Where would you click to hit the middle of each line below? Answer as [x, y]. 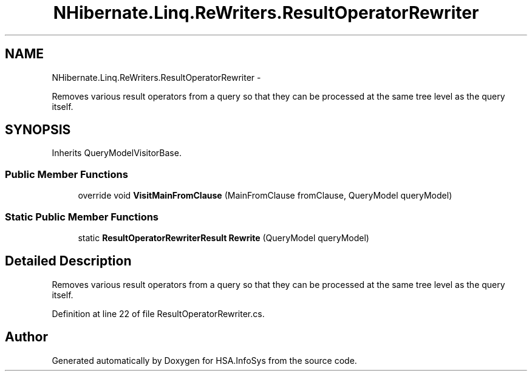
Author [26, 337]
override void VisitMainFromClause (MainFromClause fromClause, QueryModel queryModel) [265, 196]
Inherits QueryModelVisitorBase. [117, 153]
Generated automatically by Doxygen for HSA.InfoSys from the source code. [204, 360]
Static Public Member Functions [82, 217]
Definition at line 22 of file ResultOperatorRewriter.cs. [158, 313]
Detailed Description [68, 261]
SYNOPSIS [38, 130]
